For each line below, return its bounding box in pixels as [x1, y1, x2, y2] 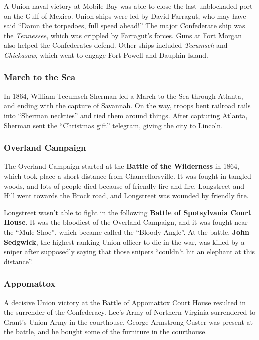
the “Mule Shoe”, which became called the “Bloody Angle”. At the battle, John [4, 226, 249, 237]
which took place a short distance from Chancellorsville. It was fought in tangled [4, 170, 251, 181]
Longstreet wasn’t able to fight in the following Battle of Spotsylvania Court [4, 207, 251, 217]
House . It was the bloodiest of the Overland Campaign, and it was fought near [4, 217, 248, 227]
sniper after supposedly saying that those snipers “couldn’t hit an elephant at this [4, 246, 255, 257]
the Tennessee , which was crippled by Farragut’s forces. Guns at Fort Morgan [4, 30, 242, 40]
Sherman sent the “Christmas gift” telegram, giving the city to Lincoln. [4, 120, 223, 130]
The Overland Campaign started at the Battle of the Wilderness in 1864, [4, 161, 239, 171]
